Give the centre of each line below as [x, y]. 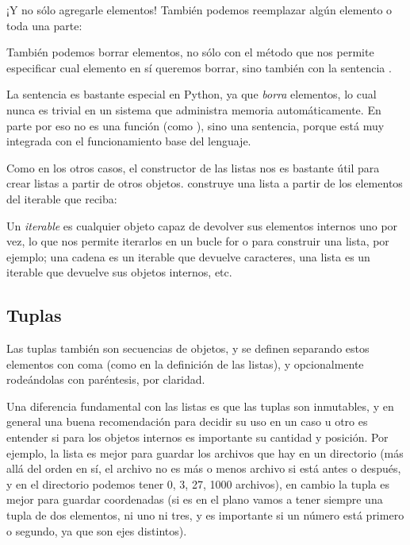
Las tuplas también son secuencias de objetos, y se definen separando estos [188, 348]
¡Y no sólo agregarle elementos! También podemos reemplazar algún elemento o [199, 10]
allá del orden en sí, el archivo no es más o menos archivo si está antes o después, [204, 468]
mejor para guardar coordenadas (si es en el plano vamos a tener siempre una [195, 499]
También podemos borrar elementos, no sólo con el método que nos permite [190, 52]
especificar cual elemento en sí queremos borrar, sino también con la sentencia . [199, 67]
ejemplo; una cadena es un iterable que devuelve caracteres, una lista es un [188, 256]
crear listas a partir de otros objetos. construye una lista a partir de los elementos [205, 183]
